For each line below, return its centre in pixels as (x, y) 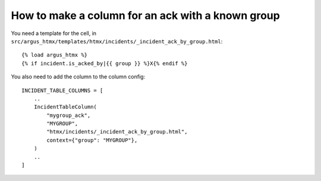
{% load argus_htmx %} (55, 55)
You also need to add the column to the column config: (78, 77)
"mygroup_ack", (69, 115)
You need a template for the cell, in (54, 33)
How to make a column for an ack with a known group (146, 15)
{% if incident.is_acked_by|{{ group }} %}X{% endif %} (105, 63)
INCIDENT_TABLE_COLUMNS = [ (62, 90)
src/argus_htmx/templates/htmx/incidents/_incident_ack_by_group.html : (117, 41)
